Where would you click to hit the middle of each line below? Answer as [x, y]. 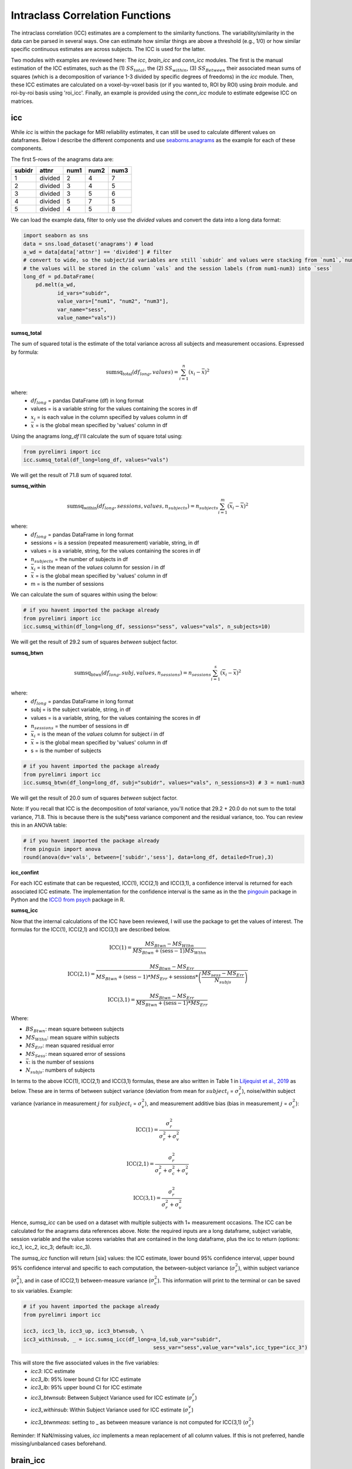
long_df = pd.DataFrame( [59, 277]
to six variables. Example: [42, 1291]
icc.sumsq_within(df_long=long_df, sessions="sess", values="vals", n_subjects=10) [147, 627]
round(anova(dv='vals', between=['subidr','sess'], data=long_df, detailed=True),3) [148, 857]
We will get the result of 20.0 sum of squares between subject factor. [94, 798]
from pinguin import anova [62, 849]
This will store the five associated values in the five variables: [85, 1363]
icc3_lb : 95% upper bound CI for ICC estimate [87, 1387]
